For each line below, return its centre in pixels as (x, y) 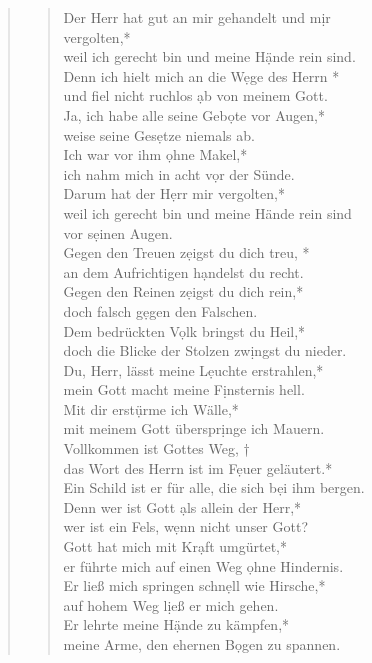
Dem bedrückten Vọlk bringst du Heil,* (184, 330)
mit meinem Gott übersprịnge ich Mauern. (194, 428)
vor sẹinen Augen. (118, 232)
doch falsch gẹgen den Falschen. (160, 310)
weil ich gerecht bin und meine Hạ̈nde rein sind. (209, 56)
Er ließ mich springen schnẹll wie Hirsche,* (194, 585)
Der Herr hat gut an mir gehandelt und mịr (197, 17)
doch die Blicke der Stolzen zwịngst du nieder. (205, 350)
